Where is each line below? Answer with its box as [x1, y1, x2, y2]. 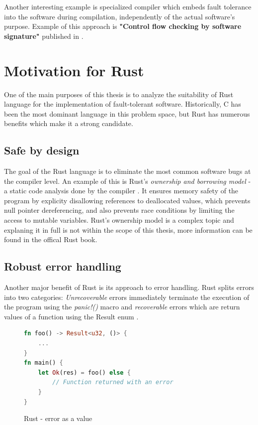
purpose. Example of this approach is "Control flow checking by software [4, 21, 242, 31]
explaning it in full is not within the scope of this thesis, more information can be [4, 224, 253, 235]
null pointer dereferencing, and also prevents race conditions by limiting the [4, 205, 235, 215]
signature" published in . [4, 30, 84, 41]
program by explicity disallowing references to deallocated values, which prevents [4, 195, 251, 205]
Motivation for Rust [4, 60, 144, 80]
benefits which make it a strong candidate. [4, 118, 133, 129]
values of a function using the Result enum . [4, 311, 139, 321]
